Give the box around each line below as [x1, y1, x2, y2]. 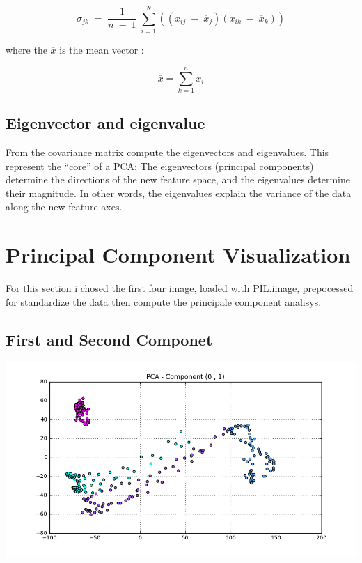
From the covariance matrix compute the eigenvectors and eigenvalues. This [6, 145, 329, 160]
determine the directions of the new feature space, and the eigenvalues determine [6, 172, 351, 187]
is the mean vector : [59, 43, 144, 57]
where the [6, 43, 47, 57]
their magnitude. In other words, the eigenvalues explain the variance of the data [6, 185, 352, 200]
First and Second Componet [6, 328, 213, 350]
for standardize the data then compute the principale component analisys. [6, 294, 322, 309]
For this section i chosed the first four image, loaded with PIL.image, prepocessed [6, 281, 354, 295]
